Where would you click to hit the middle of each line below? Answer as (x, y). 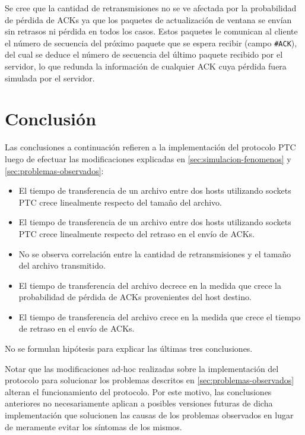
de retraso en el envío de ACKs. (77, 328)
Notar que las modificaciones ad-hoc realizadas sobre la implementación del (142, 368)
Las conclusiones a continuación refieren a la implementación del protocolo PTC (150, 147)
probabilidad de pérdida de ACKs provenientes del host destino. (135, 297)
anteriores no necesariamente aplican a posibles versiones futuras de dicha (139, 403)
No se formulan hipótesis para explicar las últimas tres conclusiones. (129, 349)
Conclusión (51, 119)
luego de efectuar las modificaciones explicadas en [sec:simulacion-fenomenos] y (148, 158)
